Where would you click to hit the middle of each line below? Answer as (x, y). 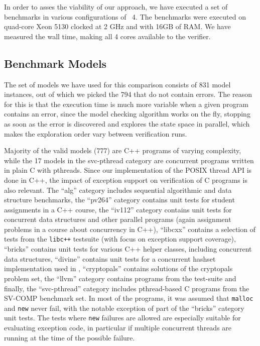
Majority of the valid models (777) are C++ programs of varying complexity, (123, 150)
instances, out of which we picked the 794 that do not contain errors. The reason (128, 94)
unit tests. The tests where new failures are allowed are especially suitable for (122, 318)
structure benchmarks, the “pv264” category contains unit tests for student (119, 200)
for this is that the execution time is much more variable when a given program (126, 104)
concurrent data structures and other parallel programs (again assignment (118, 219)
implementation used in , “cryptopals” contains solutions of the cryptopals (118, 268)
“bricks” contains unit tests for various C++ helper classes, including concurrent (128, 249)
